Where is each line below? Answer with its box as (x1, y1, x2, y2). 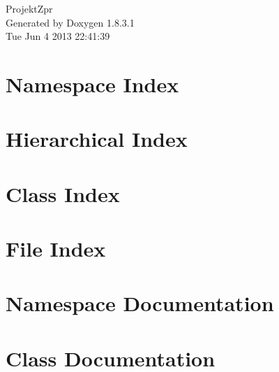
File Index (6, 234, 106, 263)
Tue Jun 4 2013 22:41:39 (6, 29, 110, 43)
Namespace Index (6, 69, 179, 98)
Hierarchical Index (6, 124, 188, 153)
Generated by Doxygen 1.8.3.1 (6, 15, 135, 29)
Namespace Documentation (6, 289, 274, 317)
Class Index (6, 179, 120, 208)
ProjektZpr (6, 1, 53, 15)
